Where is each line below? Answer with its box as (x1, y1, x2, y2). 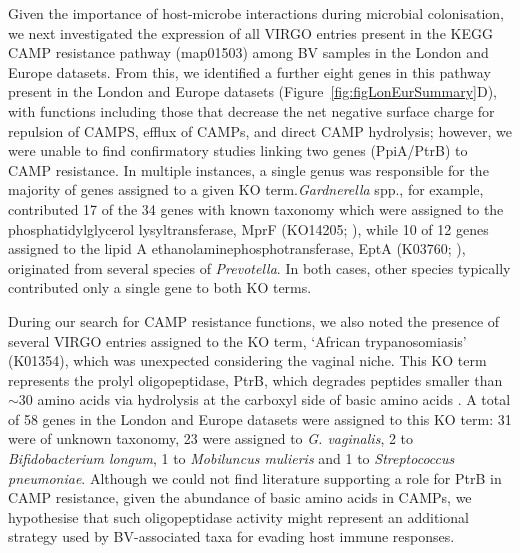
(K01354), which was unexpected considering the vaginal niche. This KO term (8, 350, 487, 371)
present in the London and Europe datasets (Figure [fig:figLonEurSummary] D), (8, 81, 497, 102)
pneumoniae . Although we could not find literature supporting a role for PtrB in (8, 467, 502, 488)
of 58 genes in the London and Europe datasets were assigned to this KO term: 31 (8, 408, 512, 429)
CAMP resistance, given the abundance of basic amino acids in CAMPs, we (8, 487, 472, 508)
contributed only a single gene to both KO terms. (8, 277, 312, 298)
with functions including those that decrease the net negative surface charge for (8, 100, 495, 121)
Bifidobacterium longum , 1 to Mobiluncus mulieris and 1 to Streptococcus (8, 448, 455, 469)
